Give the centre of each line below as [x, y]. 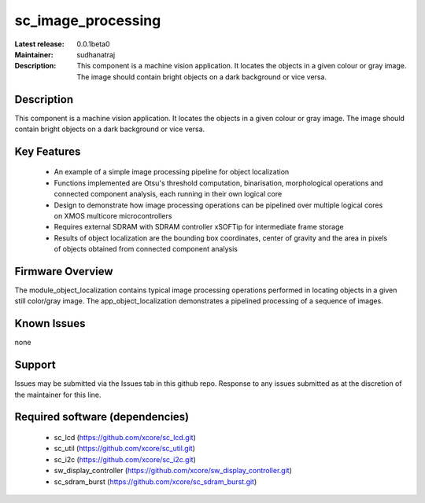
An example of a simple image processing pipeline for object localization [172, 172]
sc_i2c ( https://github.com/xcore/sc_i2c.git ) [125, 459]
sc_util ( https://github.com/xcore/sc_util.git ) [125, 449]
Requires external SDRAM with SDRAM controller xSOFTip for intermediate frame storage [199, 227]
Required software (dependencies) [102, 417]
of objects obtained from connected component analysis [146, 249]
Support [35, 365]
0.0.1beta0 [93, 44]
